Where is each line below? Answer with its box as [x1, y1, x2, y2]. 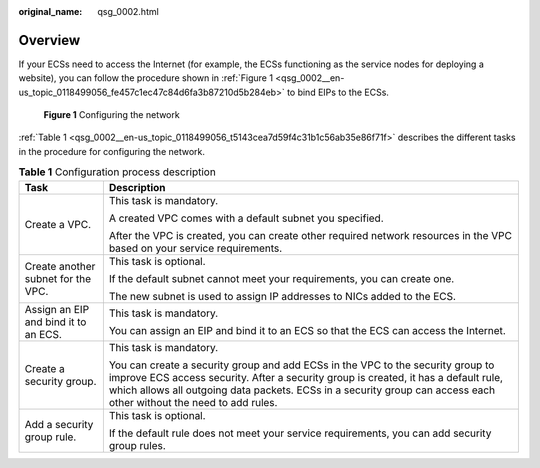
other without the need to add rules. [108, 395, 278, 409]
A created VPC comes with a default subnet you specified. [108, 211, 384, 225]
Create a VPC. [24, 217, 92, 231]
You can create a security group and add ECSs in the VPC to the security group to [108, 358, 495, 372]
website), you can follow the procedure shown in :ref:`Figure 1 [18, 72, 274, 84]
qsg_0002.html [97, 6, 159, 17]
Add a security [24, 417, 94, 431]
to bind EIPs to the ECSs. [286, 86, 390, 98]
